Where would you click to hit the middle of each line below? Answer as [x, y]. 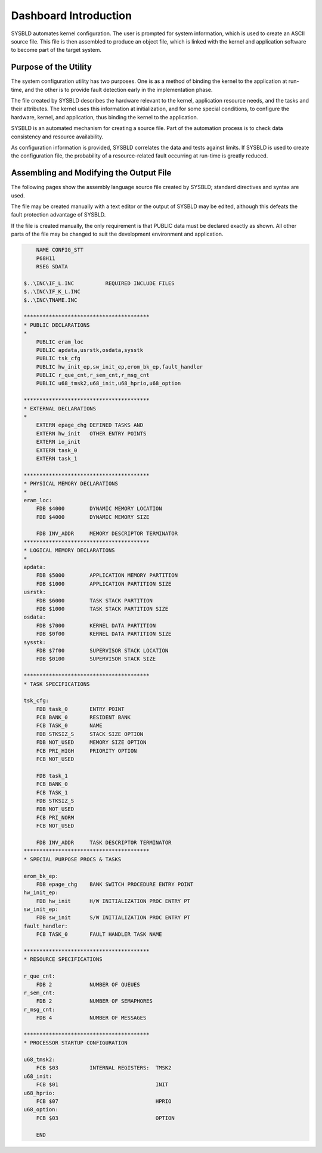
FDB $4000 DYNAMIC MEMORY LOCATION [99, 509]
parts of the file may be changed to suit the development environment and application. [117, 234]
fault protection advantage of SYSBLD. [58, 215]
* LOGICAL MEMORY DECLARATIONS [69, 551]
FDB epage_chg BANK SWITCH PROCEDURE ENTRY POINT [115, 884]
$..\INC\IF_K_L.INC [52, 292]
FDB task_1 [52, 776]
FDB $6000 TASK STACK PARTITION [95, 600]
